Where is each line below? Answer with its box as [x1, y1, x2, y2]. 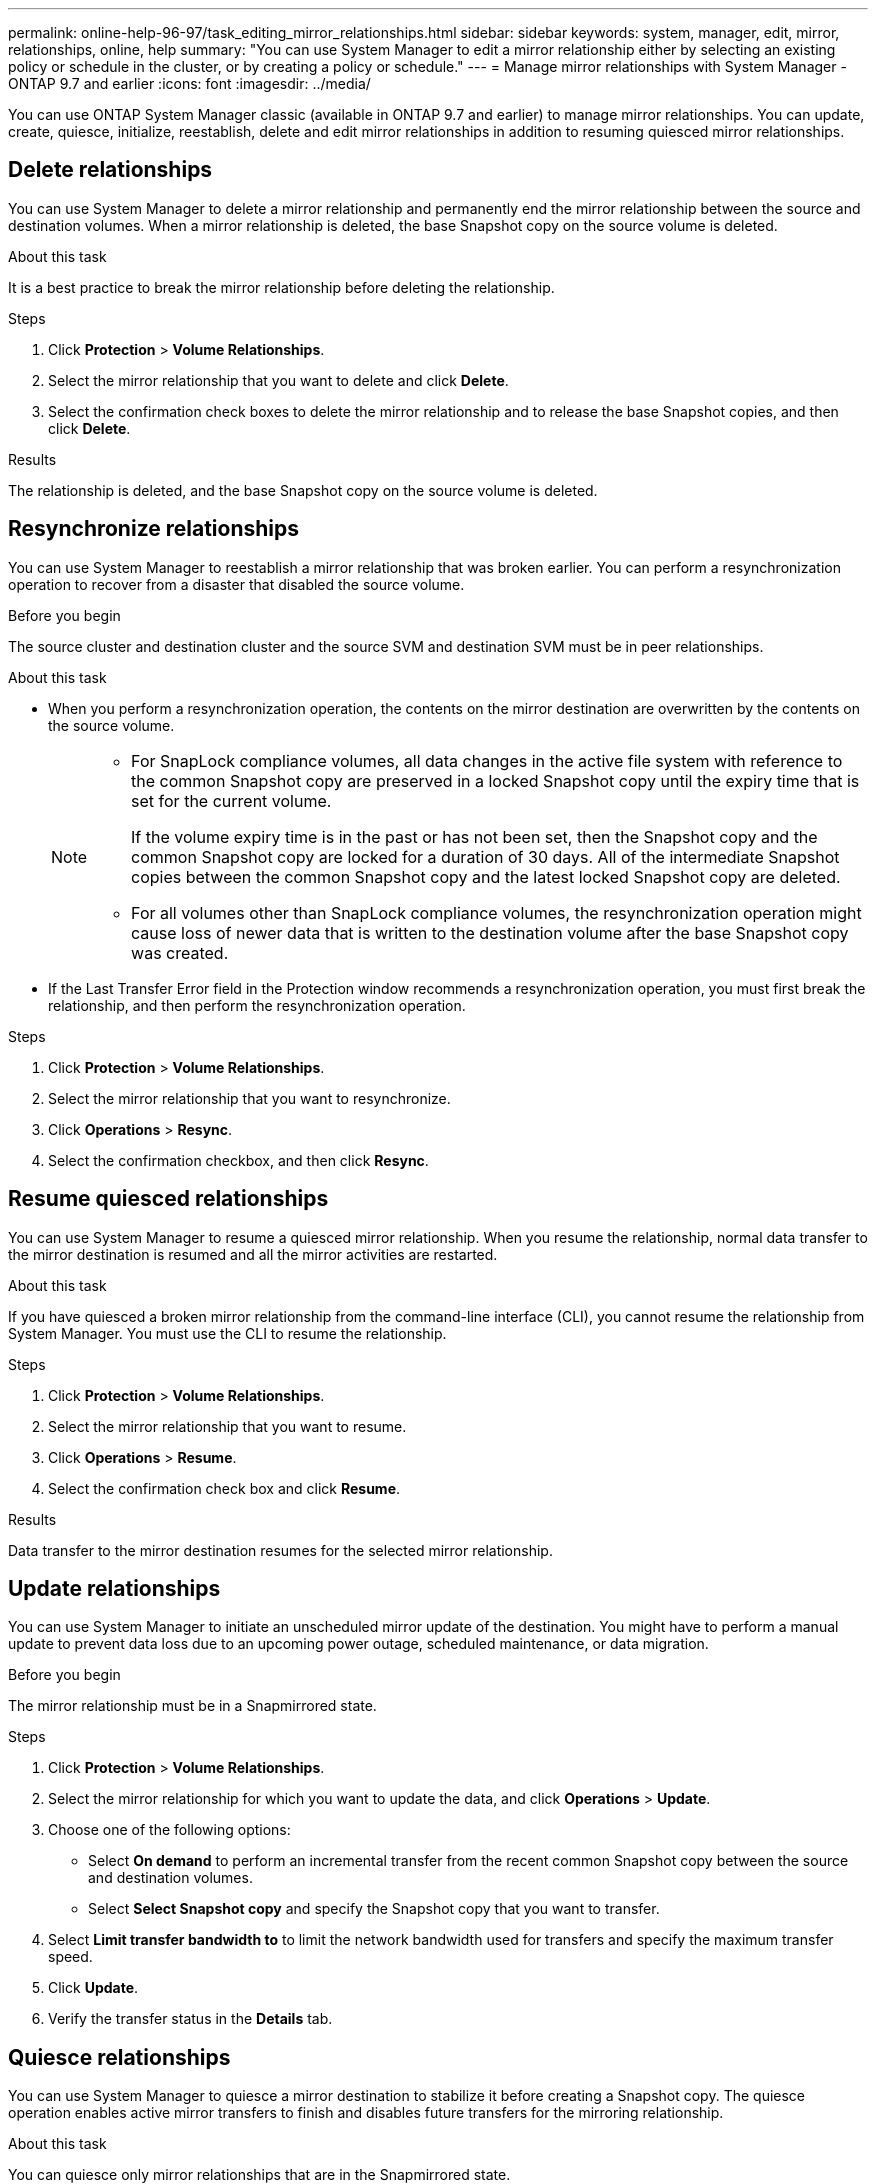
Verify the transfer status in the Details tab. [48, 2010, 333, 2028]
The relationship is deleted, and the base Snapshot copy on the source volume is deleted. [8, 481, 598, 499]
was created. [131, 942, 229, 963]
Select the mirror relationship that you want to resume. [48, 1417, 407, 1435]
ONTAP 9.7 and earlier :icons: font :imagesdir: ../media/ [8, 75, 371, 92]
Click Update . [48, 1979, 139, 1997]
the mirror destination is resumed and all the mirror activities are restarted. [8, 1245, 498, 1263]
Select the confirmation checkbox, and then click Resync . [48, 1151, 429, 1169]
